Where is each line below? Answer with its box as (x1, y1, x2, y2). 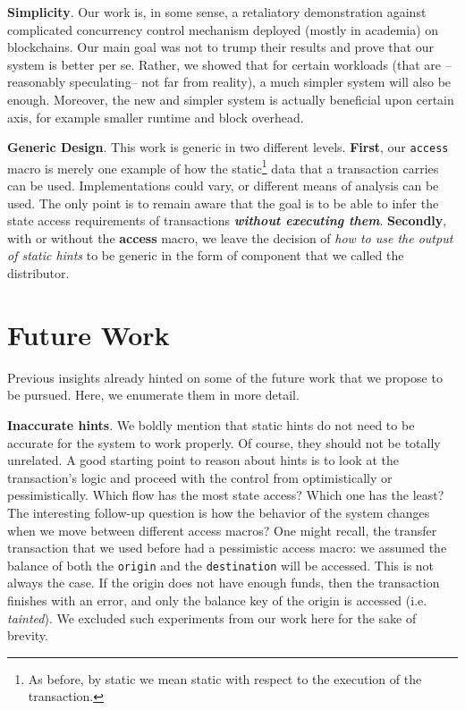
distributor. (7, 264, 70, 283)
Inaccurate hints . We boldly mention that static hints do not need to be (7, 415, 415, 434)
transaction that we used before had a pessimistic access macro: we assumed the (7, 538, 447, 557)
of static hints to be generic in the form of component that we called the (7, 246, 404, 265)
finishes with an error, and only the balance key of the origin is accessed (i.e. (7, 590, 427, 609)
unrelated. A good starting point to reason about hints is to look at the (7, 451, 399, 469)
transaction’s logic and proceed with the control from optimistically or (7, 468, 393, 486)
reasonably (7, 72, 66, 91)
